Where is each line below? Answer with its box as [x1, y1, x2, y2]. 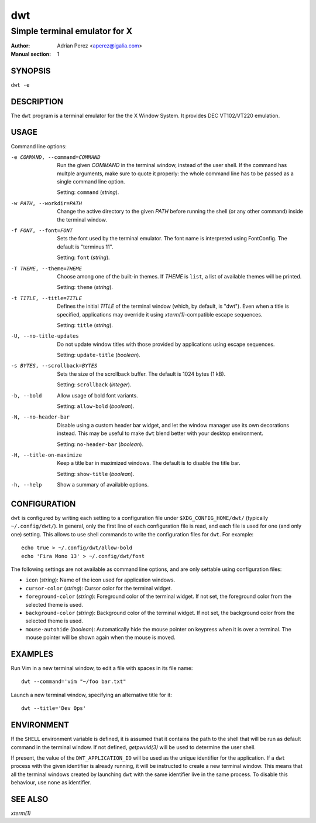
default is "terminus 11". [57, 243, 114, 250]
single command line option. [57, 178, 125, 185]
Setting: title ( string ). [57, 321, 114, 328]
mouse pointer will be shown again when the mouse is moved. [25, 634, 176, 641]
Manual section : [11, 50, 51, 57]
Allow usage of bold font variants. [57, 392, 138, 399]
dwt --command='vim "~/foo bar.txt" [21, 678, 126, 685]
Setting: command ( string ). [57, 189, 119, 196]
